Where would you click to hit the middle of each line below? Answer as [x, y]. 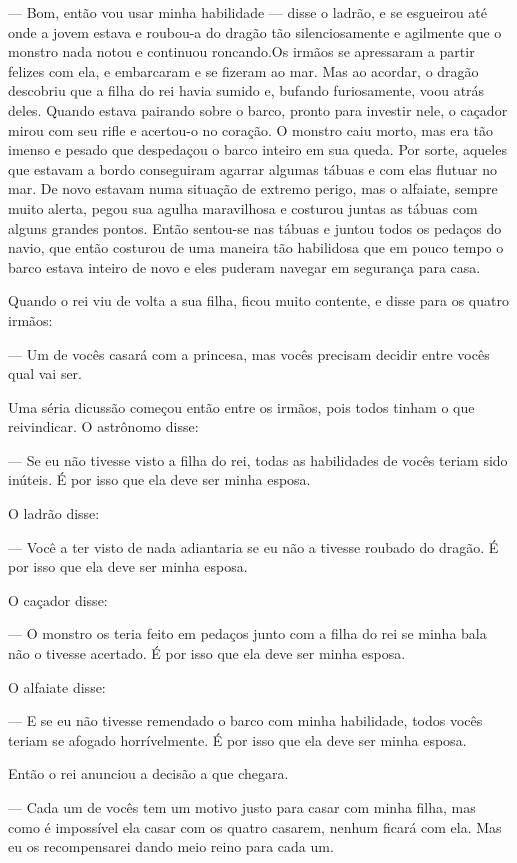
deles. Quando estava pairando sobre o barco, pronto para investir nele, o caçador [258, 109]
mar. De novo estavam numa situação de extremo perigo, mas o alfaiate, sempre [253, 188]
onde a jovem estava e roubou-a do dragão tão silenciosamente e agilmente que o [255, 31]
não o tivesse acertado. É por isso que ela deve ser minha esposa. [207, 653]
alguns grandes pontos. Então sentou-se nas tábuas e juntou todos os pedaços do [255, 227]
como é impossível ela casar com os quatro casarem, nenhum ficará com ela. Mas [255, 826]
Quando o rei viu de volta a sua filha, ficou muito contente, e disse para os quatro [258, 300]
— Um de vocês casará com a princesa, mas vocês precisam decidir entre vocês [249, 353]
